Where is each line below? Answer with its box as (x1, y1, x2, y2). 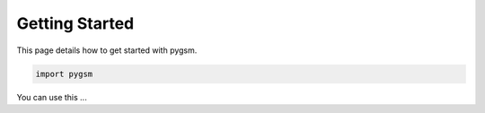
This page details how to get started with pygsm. (16, 45, 198, 56)
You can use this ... (16, 91, 87, 102)
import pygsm (35, 68, 93, 79)
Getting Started (16, 13, 135, 33)
